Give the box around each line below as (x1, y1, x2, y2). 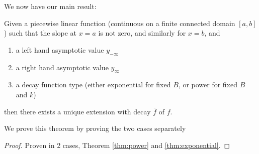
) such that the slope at (4, 28, 77, 38)
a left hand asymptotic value (16, 44, 104, 55)
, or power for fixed (178, 79, 238, 90)
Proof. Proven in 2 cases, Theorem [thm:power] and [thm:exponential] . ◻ (4, 139, 230, 150)
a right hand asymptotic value (16, 62, 109, 72)
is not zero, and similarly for (98, 28, 186, 38)
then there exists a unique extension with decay (4, 106, 151, 116)
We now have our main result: (4, 1, 97, 11)
